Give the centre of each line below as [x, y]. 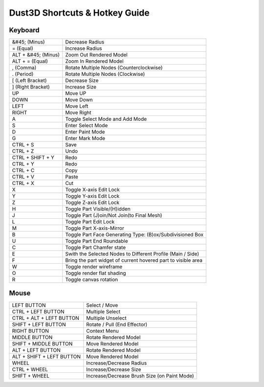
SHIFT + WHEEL [31, 376]
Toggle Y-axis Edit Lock [92, 196]
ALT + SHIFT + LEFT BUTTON [46, 356]
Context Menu [103, 331]
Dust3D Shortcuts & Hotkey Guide [79, 13]
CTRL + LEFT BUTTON [38, 312]
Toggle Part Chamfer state [96, 248]
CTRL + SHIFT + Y [33, 158]
